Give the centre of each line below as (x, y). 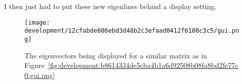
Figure (35, 65)
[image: (37, 22)
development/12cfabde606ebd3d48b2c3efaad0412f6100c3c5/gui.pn (132, 31)
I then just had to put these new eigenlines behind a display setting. (110, 6)
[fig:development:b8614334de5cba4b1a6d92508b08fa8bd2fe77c (143, 65)
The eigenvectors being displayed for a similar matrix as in (116, 55)
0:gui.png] (40, 75)
